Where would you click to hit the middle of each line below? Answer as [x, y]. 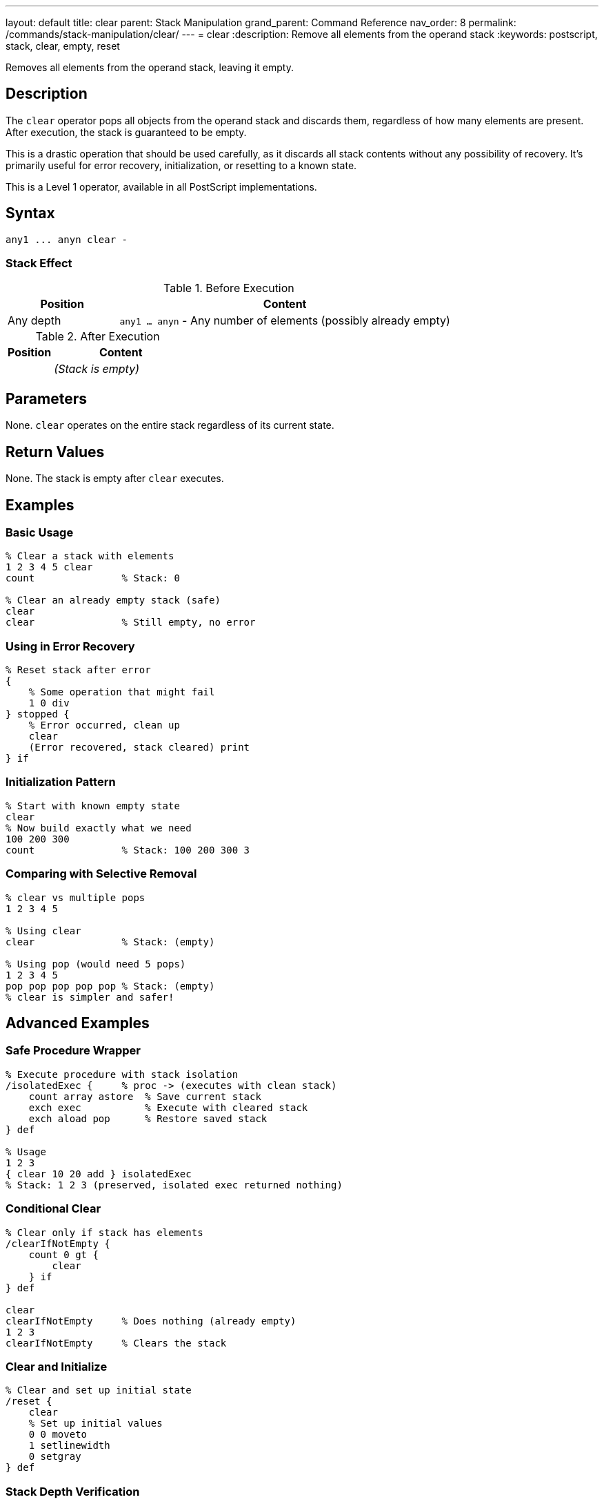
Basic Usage [40, 532]
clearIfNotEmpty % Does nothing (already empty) [151, 1321]
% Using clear [43, 931]
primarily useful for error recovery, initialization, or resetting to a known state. [181, 165]
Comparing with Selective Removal [101, 874]
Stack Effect [39, 263]
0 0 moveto [58, 1435]
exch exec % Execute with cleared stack [168, 1107]
